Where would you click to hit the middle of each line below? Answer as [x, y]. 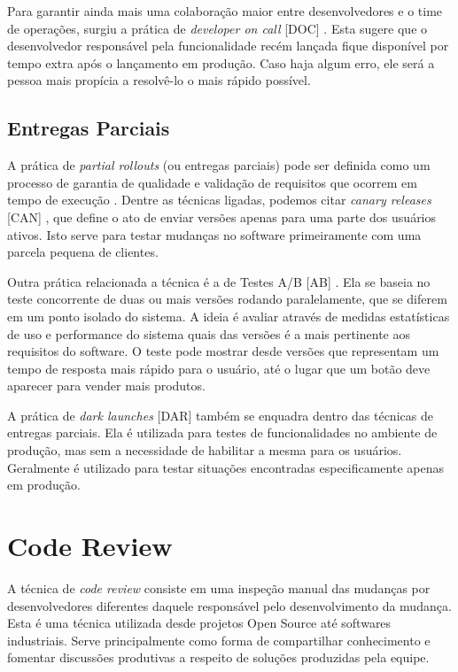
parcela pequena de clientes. [83, 252]
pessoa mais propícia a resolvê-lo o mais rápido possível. [159, 80]
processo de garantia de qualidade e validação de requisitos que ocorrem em [212, 182]
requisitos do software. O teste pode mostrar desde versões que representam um [223, 351]
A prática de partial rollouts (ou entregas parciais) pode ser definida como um [219, 165]
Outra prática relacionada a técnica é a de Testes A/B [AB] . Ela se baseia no [219, 281]
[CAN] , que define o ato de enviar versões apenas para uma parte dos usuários [222, 216]
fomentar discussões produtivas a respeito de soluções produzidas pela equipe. [218, 657]
